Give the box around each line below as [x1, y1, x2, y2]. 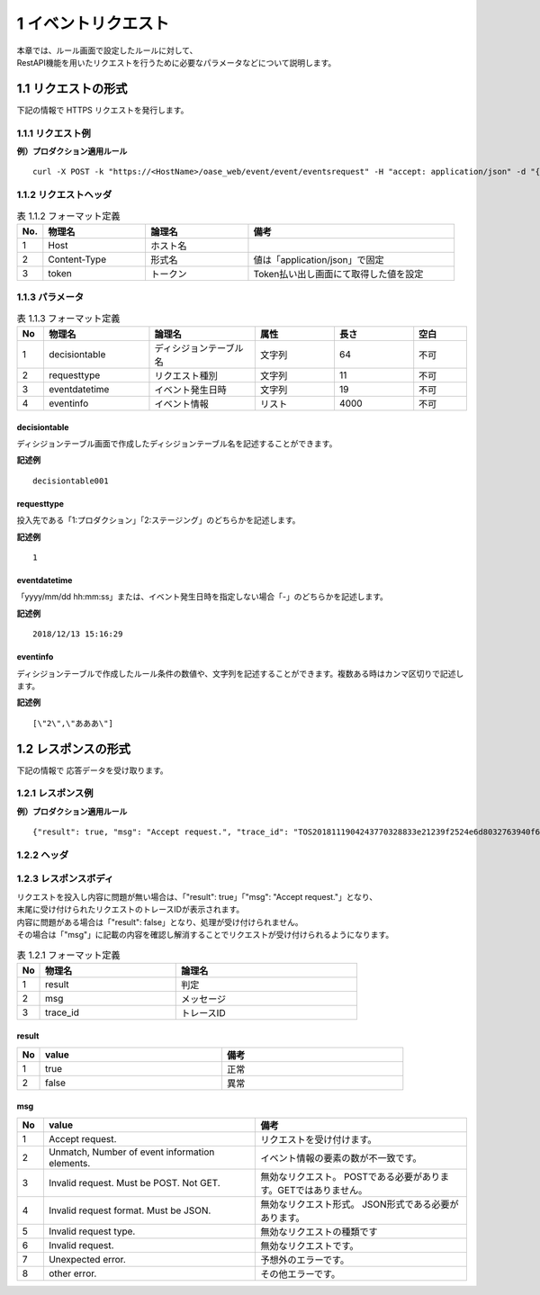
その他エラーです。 [260, 1267, 341, 1280]
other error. [48, 1267, 97, 1280]
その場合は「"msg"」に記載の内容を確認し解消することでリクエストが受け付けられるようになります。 [16, 930, 394, 940]
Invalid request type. [48, 1225, 136, 1237]
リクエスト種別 [154, 370, 218, 382]
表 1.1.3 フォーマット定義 [16, 311, 121, 324]
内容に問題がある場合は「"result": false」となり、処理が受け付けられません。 [16, 916, 303, 927]
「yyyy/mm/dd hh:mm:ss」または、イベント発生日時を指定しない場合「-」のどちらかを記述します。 [16, 591, 389, 602]
